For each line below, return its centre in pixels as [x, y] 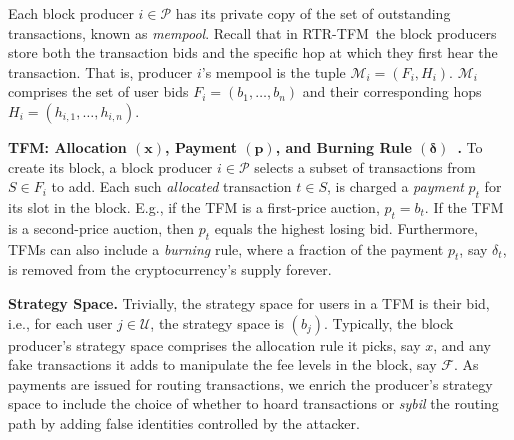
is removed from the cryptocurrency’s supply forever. [170, 269]
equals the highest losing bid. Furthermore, [346, 227]
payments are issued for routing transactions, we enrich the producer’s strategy [250, 383]
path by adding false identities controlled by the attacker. [184, 422]
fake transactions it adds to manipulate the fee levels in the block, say [222, 364]
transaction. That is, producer [100, 71]
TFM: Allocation [67, 146]
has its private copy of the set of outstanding [313, 13]
